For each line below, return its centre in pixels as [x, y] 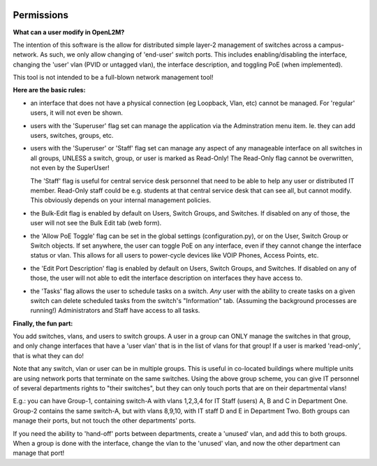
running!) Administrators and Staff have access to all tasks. [115, 311]
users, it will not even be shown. [77, 113]
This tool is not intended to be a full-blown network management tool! [113, 78]
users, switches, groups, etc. [72, 136]
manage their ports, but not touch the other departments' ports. [104, 421]
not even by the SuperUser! [70, 168]
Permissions [41, 15]
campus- [331, 45]
